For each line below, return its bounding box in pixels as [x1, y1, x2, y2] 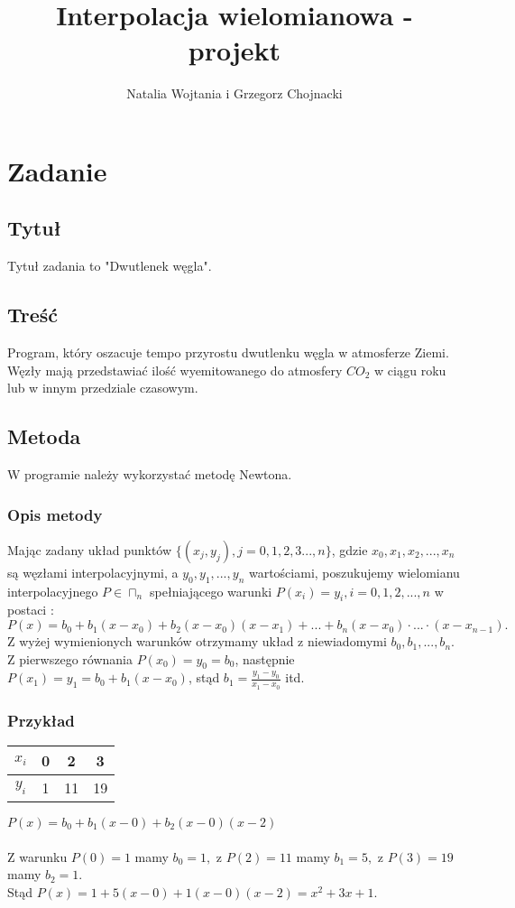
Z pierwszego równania [7, 649, 133, 668]
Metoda [7, 422, 81, 450]
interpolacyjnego [7, 581, 98, 600]
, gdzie [331, 540, 368, 559]
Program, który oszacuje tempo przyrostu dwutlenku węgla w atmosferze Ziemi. [7, 343, 449, 362]
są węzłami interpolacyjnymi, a [7, 562, 179, 581]
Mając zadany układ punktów [7, 540, 172, 559]
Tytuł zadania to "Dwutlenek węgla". [7, 256, 212, 275]
